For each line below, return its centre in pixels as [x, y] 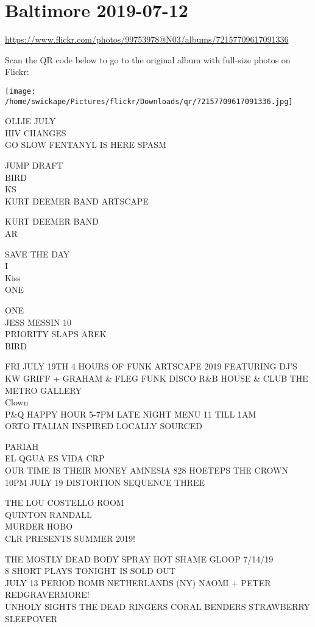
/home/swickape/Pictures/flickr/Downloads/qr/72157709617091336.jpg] [149, 101]
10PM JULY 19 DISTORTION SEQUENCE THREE [105, 482]
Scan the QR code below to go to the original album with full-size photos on [148, 59]
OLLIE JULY [30, 121]
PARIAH [22, 446]
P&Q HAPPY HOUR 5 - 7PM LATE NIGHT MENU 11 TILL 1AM [131, 414]
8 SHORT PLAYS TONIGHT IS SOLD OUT [90, 571]
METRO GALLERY [44, 390]
